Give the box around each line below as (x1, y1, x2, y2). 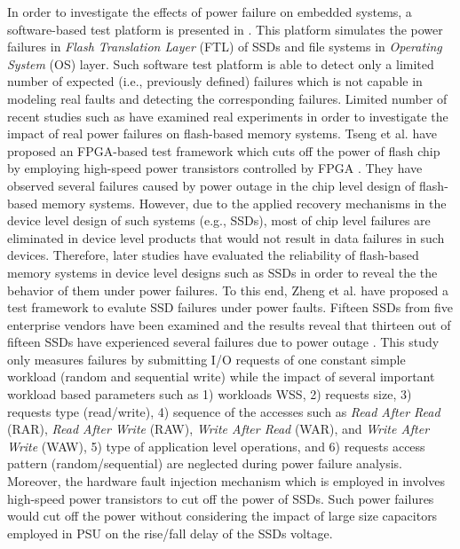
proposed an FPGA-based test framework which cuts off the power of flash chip (7, 141, 440, 160)
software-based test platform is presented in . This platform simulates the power (7, 20, 443, 38)
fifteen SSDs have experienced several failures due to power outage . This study (7, 333, 440, 351)
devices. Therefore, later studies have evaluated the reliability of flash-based (7, 246, 419, 264)
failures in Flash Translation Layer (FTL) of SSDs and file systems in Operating (7, 37, 442, 56)
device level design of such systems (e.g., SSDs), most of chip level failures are (7, 211, 431, 230)
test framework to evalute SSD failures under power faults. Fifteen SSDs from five (7, 298, 454, 317)
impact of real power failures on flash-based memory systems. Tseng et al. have (7, 124, 438, 143)
